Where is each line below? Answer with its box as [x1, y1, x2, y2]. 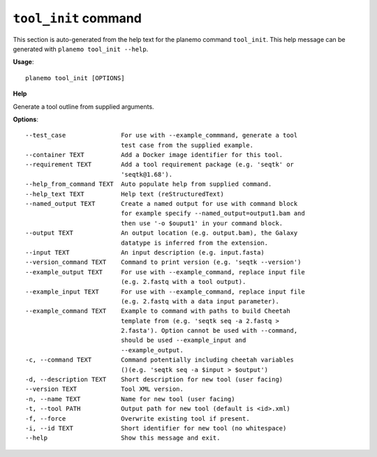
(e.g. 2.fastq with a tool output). [121, 278, 246, 286]
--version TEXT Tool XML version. [25, 385, 184, 394]
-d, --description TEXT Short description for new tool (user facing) [25, 375, 283, 384]
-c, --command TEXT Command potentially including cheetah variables [25, 356, 295, 364]
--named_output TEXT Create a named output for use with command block [25, 200, 298, 208]
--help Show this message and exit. [25, 434, 221, 442]
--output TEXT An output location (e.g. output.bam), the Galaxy [25, 229, 298, 237]
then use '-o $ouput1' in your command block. [121, 219, 283, 227]
